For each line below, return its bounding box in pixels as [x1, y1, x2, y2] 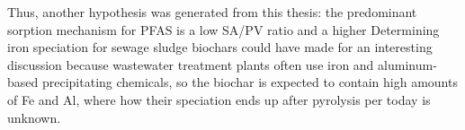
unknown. [7, 108, 61, 126]
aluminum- [378, 55, 437, 74]
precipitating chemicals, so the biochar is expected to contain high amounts [41, 73, 458, 91]
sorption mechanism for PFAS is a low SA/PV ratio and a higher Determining [7, 20, 440, 39]
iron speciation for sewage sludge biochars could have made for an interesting [7, 38, 433, 56]
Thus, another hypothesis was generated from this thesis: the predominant [7, 3, 417, 21]
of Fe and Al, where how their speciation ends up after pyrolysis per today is [7, 90, 431, 108]
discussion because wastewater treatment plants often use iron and [7, 55, 374, 74]
